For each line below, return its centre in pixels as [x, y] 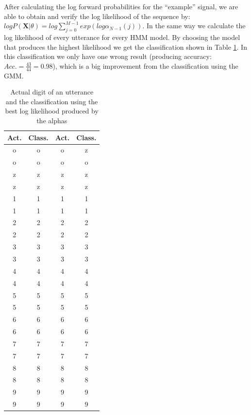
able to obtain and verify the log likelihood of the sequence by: [97, 16]
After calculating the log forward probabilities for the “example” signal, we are [121, 6]
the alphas [52, 120]
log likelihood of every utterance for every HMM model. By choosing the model [122, 37]
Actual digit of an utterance [52, 92]
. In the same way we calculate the [194, 26]
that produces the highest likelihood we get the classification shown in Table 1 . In [125, 47]
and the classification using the [52, 101]
